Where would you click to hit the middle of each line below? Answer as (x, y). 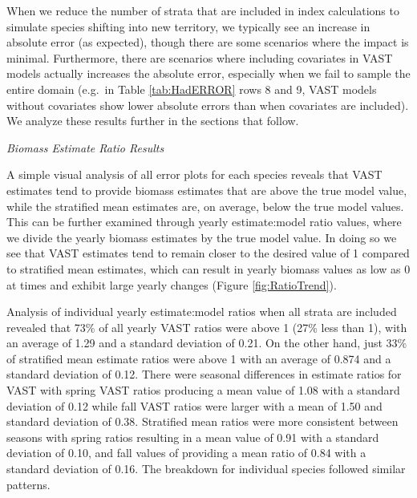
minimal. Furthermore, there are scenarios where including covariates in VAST (200, 57)
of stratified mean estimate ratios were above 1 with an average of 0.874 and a (199, 358)
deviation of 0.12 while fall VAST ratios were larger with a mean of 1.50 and (194, 405)
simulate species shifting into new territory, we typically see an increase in (188, 26)
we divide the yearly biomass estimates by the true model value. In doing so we (202, 237)
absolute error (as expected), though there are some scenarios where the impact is (208, 42)
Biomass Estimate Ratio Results (85, 147)
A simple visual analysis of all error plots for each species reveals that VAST (194, 174)
